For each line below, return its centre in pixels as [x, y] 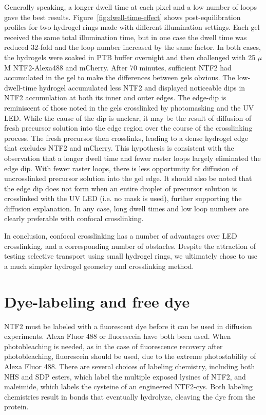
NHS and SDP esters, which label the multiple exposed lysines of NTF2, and [125, 376]
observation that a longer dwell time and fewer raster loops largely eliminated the [132, 158]
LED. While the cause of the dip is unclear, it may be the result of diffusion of [128, 118]
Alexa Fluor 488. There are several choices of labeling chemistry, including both [130, 366]
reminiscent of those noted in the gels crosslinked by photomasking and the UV [129, 107]
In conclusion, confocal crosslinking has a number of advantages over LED [121, 236]
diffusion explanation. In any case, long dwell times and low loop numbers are [126, 208]
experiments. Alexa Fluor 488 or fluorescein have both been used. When [118, 336]
